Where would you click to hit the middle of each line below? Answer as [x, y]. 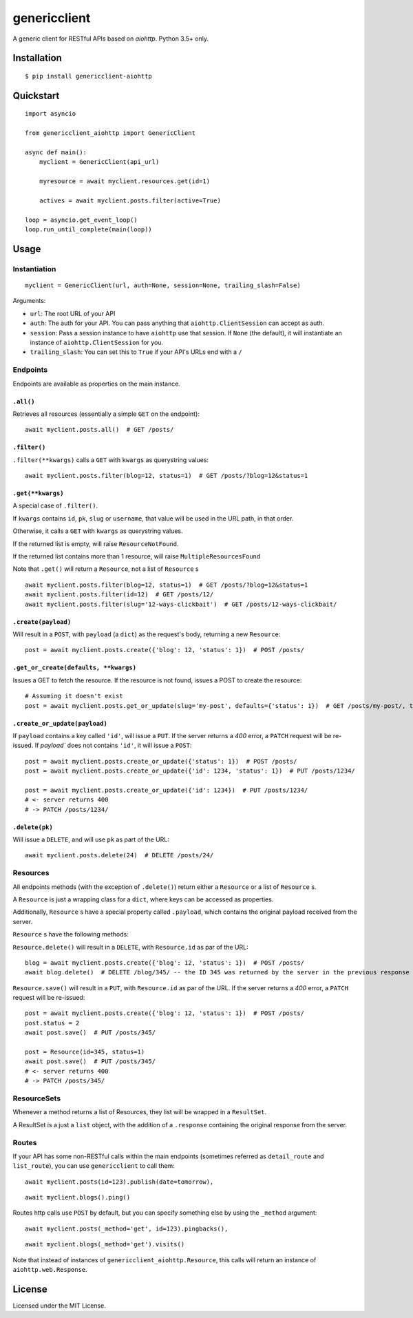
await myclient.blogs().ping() [78, 1197]
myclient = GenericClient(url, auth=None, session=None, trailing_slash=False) [163, 285]
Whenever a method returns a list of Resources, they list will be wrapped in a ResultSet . [140, 1112]
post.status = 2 [52, 1023]
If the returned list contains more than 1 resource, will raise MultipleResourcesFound [137, 556]
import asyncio [51, 114]
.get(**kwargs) [39, 493]
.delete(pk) [33, 827]
